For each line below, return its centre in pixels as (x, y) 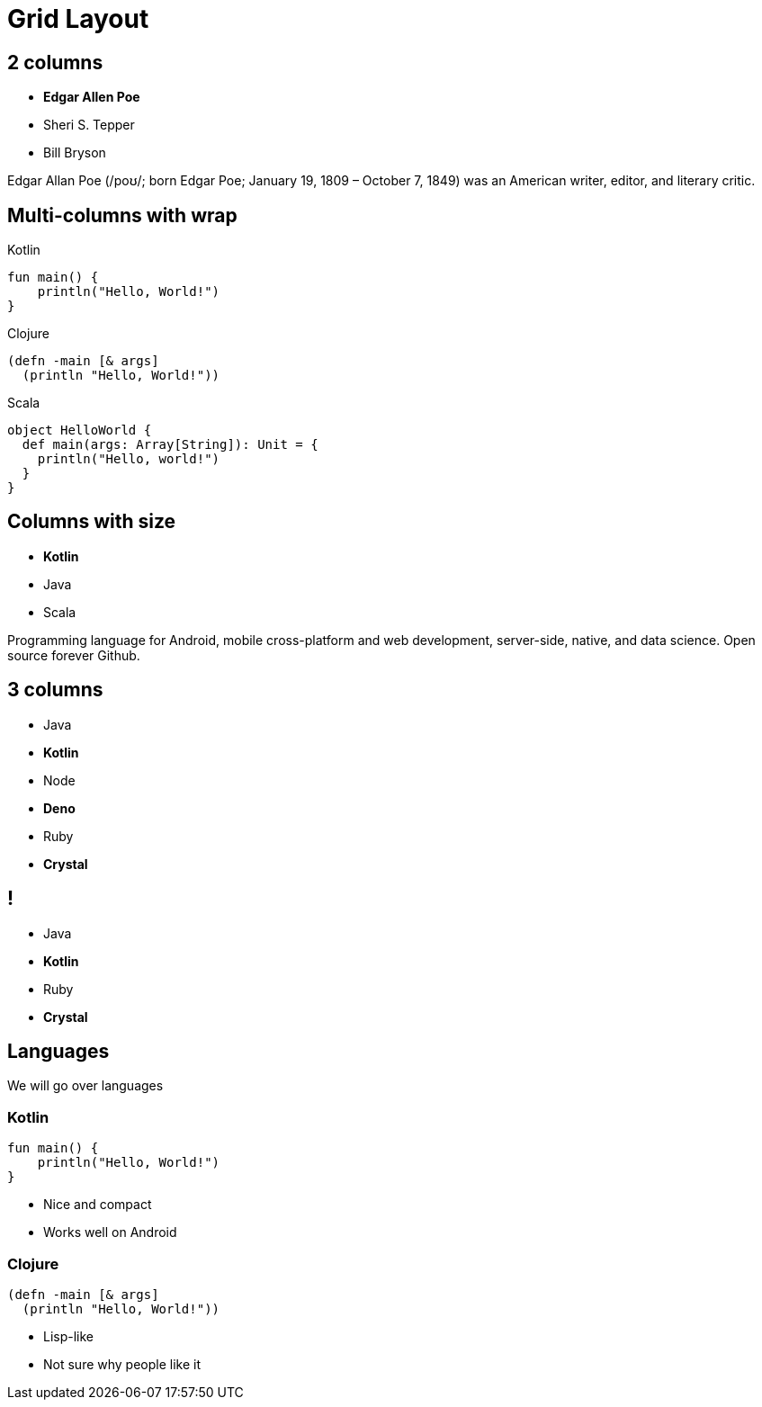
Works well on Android (110, 1232)
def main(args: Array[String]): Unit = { (170, 445)
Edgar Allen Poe (92, 97)
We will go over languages (85, 1086)
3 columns (55, 690)
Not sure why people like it (122, 1364)
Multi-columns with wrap (122, 215)
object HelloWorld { (80, 430)
